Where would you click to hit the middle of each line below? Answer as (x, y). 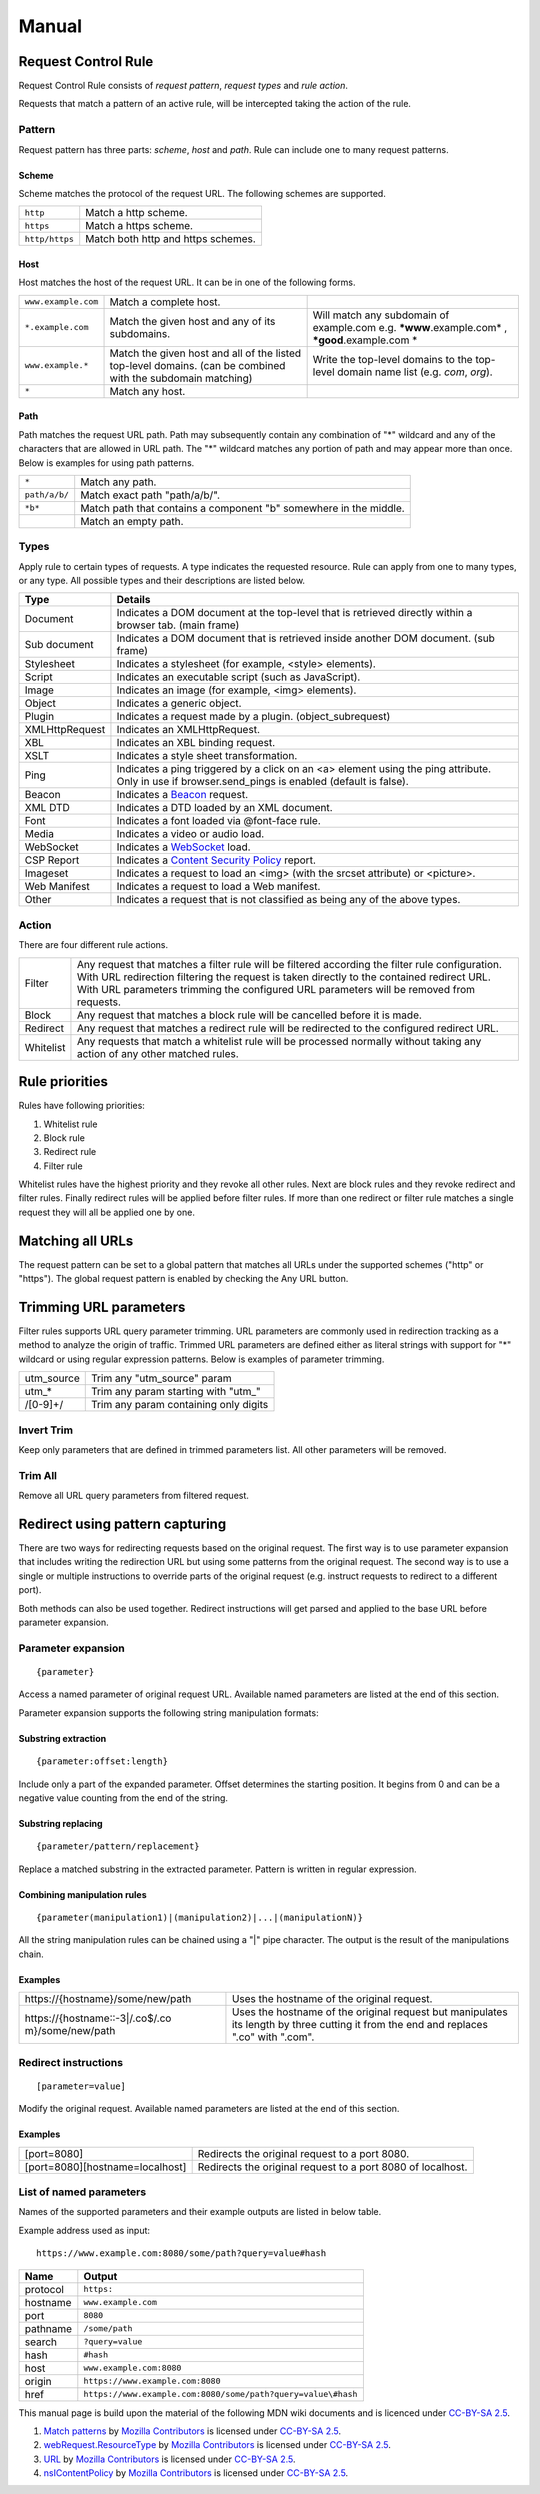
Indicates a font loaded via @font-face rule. (218, 821)
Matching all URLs (76, 1240)
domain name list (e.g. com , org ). (415, 372)
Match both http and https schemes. (171, 239)
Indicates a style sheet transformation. (207, 756)
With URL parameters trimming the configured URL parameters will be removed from (275, 989)
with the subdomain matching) (181, 378)
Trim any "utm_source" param (161, 1378)
